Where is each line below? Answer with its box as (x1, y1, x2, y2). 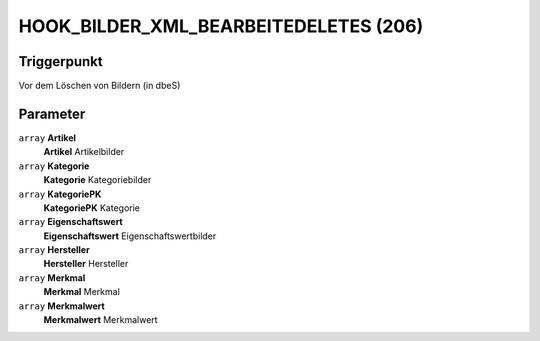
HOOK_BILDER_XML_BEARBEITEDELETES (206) (18, 15, 424, 37)
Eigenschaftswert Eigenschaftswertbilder (43, 230, 217, 242)
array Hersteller (18, 244, 90, 256)
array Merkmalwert (18, 300, 105, 312)
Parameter (18, 105, 86, 122)
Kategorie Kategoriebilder (43, 174, 152, 186)
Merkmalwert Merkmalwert (43, 314, 159, 326)
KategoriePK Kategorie (43, 201, 140, 214)
